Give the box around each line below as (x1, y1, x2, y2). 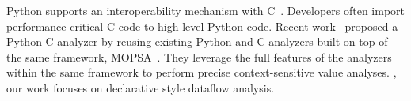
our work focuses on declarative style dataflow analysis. (6, 79, 275, 95)
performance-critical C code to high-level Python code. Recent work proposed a (6, 17, 398, 34)
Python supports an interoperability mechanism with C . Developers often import (6, 2, 405, 18)
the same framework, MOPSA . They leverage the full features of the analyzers (6, 48, 392, 65)
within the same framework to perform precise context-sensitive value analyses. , (6, 64, 397, 80)
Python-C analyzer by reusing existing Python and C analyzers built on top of (6, 33, 388, 50)
